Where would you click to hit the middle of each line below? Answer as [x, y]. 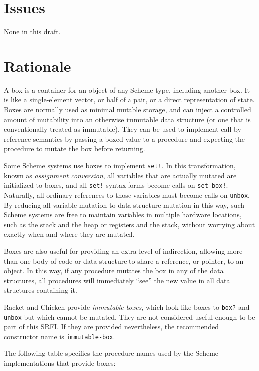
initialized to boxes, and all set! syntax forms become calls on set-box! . [116, 185]
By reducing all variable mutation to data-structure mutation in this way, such [124, 204]
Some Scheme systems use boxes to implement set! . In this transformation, [120, 165]
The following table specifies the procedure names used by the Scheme [111, 353]
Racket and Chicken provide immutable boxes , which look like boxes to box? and [127, 306]
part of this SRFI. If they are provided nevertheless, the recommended [111, 326]
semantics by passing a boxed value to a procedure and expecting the [139, 139]
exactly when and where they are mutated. [69, 234]
